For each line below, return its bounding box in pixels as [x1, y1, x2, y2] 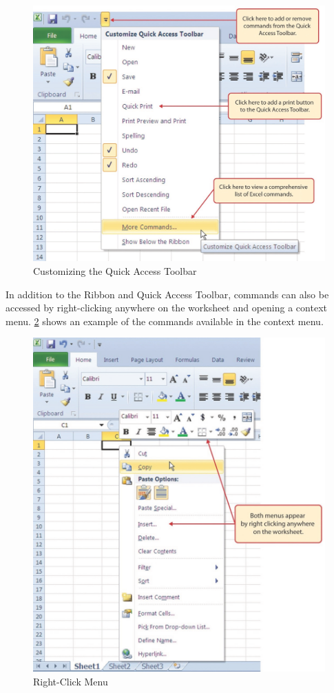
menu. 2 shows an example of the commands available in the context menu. [6, 313, 324, 328]
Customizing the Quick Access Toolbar [33, 264, 197, 278]
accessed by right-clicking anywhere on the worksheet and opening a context [6, 300, 327, 315]
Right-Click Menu [33, 674, 108, 688]
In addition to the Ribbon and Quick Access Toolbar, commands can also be [6, 287, 329, 301]
